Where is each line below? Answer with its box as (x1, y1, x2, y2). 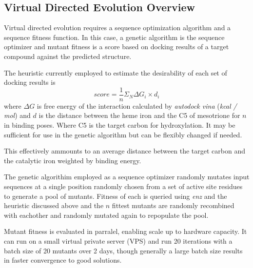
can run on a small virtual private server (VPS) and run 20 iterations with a (4, 235, 233, 246)
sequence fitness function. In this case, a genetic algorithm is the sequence (4, 32, 225, 42)
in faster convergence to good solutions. (4, 255, 122, 265)
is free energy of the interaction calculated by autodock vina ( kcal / (37, 100, 237, 111)
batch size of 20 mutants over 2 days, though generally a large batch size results (4, 245, 243, 255)
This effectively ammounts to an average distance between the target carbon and (4, 146, 245, 156)
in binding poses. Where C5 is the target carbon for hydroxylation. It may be (4, 120, 235, 130)
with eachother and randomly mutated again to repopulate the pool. (4, 210, 209, 220)
